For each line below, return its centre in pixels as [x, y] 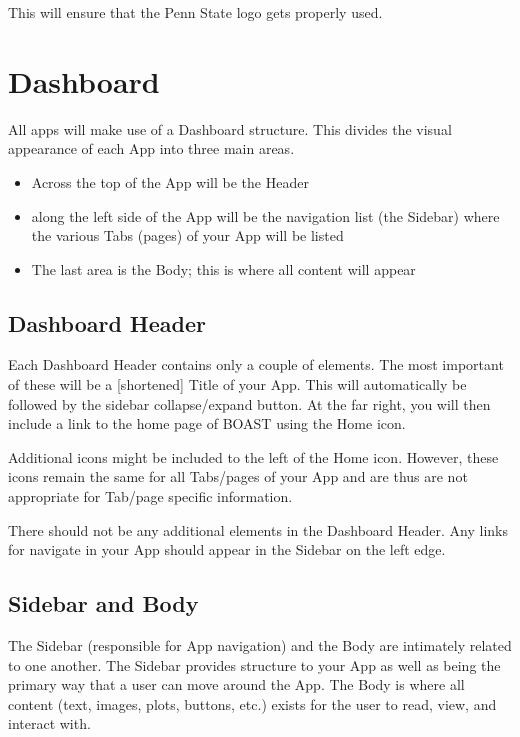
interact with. [49, 723]
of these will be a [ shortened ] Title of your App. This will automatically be [237, 384]
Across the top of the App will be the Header [170, 181]
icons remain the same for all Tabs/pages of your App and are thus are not [238, 476]
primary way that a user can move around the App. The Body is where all [236, 684]
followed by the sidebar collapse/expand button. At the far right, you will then [249, 403]
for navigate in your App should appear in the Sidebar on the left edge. [227, 549]
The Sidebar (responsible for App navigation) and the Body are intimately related [260, 645]
